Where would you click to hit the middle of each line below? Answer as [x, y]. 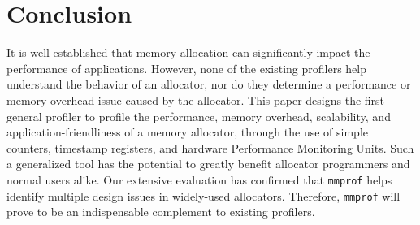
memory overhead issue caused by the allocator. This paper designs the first [196, 100]
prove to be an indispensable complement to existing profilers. [161, 212]
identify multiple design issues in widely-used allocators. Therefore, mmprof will [204, 195]
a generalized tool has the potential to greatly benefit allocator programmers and [208, 164]
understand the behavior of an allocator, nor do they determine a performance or [209, 84]
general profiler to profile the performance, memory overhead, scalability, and [199, 116]
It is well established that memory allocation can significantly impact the [188, 52]
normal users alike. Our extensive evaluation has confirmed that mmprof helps [199, 179]
